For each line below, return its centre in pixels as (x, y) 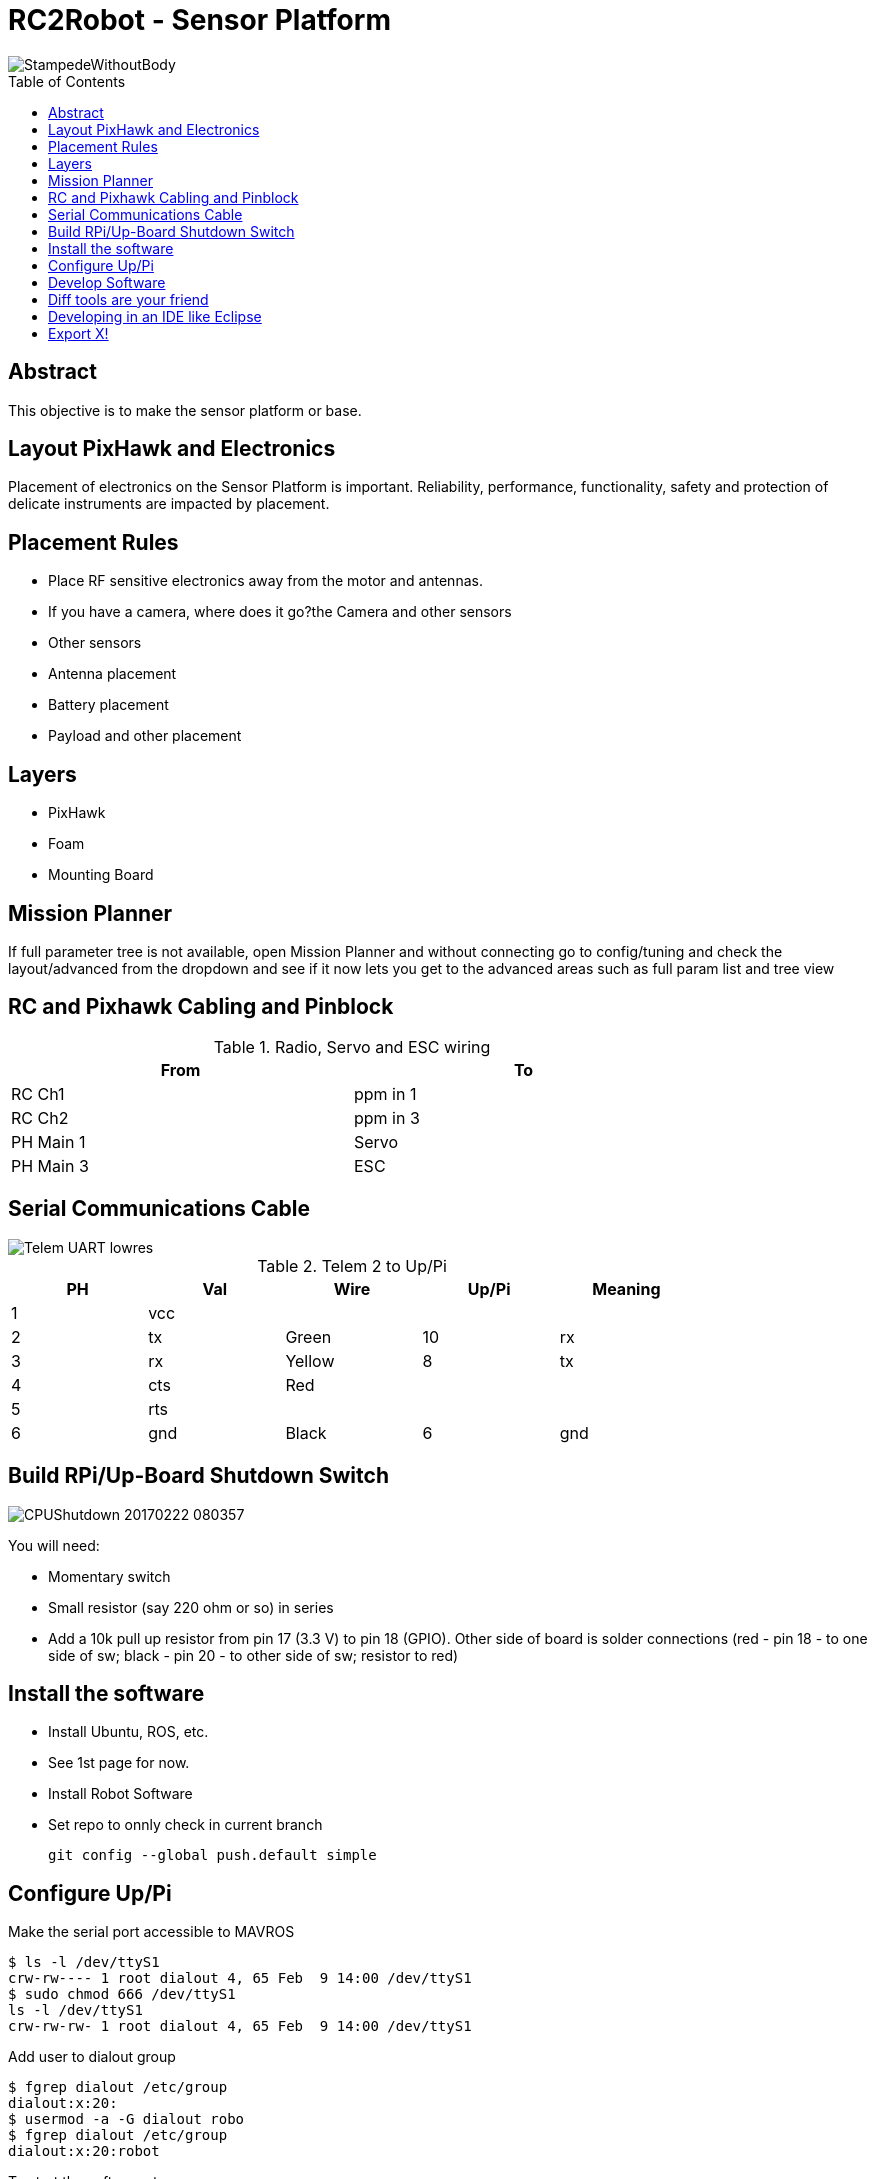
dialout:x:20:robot (84, 2151)
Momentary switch (109, 1576)
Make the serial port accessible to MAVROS (151, 1932)
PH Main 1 (48, 1141)
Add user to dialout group (92, 2057)
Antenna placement (112, 674)
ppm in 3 (387, 1117)
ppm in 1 (385, 1093)
